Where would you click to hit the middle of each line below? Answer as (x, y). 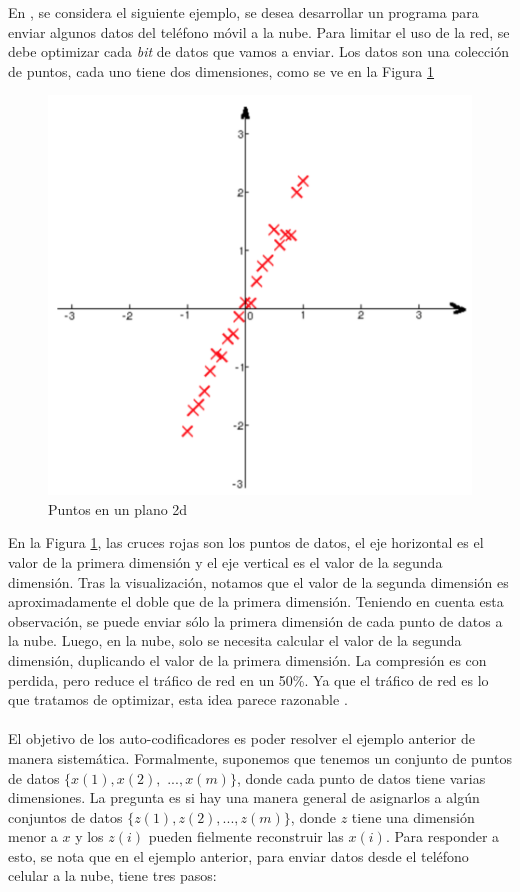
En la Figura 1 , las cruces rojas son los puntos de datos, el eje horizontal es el (246, 542)
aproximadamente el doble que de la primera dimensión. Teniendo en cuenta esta (256, 601)
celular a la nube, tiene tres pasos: (112, 875)
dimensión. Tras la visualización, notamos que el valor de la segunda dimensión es (258, 581)
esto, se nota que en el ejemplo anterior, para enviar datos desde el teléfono (238, 855)
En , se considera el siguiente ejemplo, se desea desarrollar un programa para (243, 12)
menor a (33, 836)
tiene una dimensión (413, 816)
